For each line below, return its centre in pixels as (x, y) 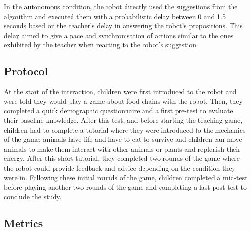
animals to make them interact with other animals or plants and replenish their (122, 148)
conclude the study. (33, 196)
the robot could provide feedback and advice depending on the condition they (120, 167)
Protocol (26, 71)
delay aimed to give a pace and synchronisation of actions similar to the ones (119, 35)
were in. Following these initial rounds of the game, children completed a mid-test (126, 177)
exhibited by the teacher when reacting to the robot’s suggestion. (101, 45)
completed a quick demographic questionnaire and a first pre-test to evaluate (118, 110)
